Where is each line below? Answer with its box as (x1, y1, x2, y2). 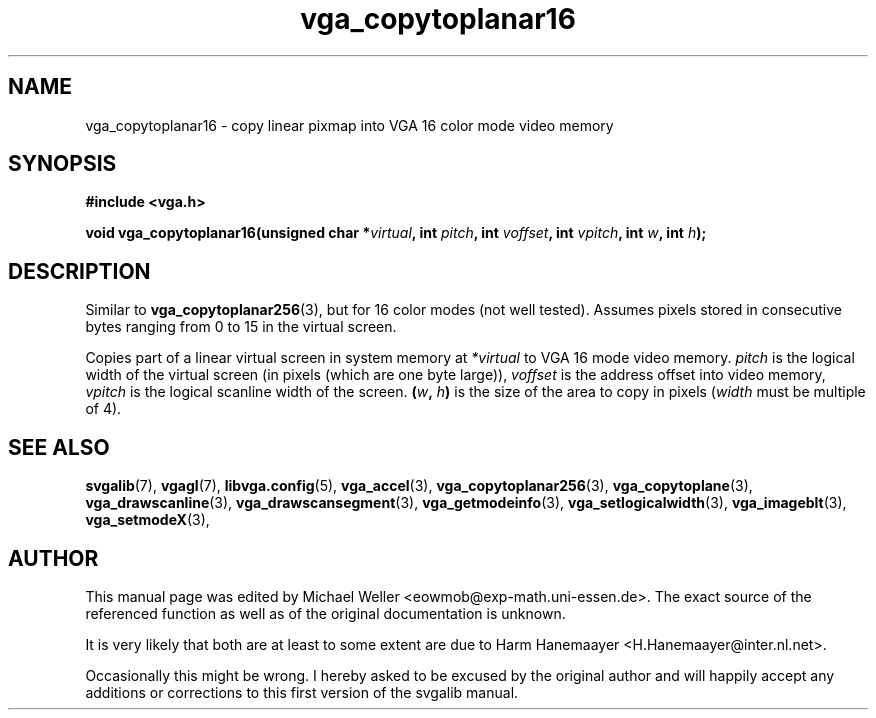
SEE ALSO (8, 434, 110, 460)
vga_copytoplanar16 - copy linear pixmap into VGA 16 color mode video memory (85, 116, 614, 134)
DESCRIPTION (8, 258, 151, 284)
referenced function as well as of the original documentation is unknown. (85, 604, 566, 622)
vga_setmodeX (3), (85, 511, 210, 529)
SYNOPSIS (8, 151, 117, 177)
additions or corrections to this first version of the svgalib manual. (85, 683, 519, 701)
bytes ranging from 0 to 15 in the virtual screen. (85, 318, 397, 336)
